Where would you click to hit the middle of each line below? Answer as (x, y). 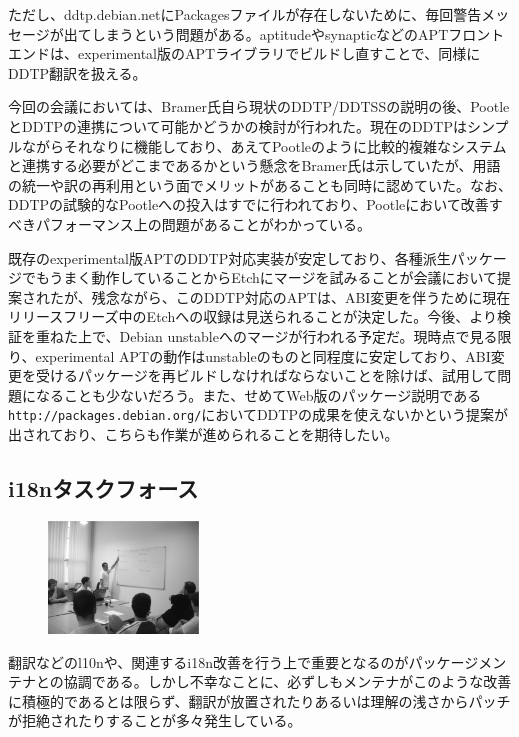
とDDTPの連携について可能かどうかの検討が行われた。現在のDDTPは (237, 125)
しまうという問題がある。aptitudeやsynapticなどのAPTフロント (298, 33)
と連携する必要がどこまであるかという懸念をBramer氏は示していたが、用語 (254, 165)
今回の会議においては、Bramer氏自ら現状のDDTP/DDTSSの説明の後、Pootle (259, 106)
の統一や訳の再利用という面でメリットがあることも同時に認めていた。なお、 (260, 184)
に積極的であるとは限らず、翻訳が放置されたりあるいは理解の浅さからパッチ (259, 700)
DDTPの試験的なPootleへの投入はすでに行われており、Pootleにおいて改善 (248, 204)
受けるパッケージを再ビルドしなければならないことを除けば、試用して (266, 375)
